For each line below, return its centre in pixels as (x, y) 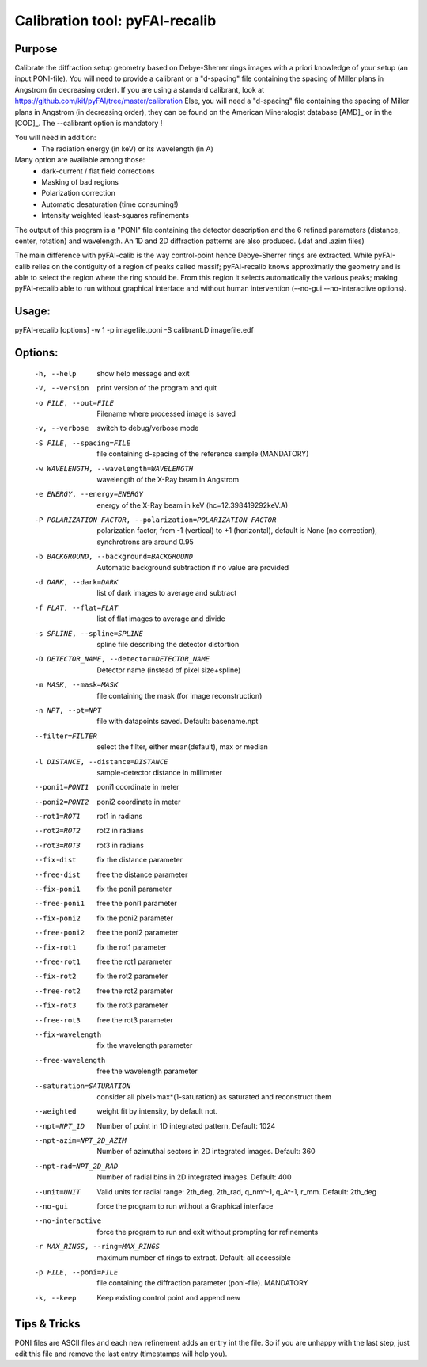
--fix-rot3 (55, 1005)
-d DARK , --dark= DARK (76, 583)
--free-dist (57, 874)
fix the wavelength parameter (145, 1045)
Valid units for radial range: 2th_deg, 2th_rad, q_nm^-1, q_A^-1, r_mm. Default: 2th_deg (237, 1191)
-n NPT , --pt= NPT (68, 710)
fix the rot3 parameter (132, 1005)
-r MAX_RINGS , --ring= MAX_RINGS (97, 1247)
